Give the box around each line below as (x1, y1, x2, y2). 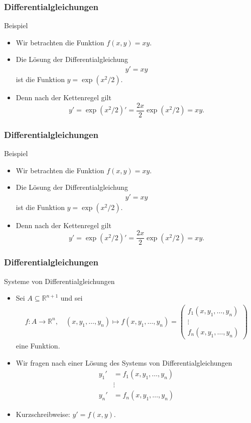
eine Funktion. (16, 340, 60, 350)
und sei (60, 293, 83, 303)
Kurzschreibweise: (16, 409, 70, 419)
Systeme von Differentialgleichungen (4, 275, 115, 286)
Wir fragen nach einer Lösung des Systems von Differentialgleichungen (16, 357, 232, 368)
